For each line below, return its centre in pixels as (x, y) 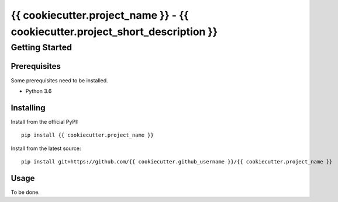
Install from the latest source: (46, 148)
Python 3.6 (39, 91)
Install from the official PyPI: (45, 121)
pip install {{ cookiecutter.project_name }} (88, 135)
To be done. (25, 192)
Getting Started (42, 47)
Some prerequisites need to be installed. (59, 80)
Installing (28, 108)
